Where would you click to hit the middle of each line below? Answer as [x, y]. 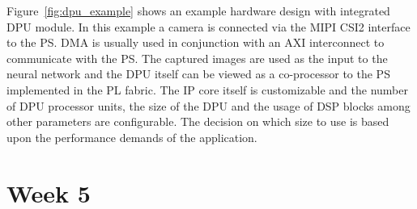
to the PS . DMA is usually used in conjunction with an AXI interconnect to [196, 42]
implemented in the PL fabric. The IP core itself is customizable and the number [207, 89]
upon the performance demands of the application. [132, 137]
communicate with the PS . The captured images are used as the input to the [197, 58]
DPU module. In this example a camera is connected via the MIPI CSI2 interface [208, 26]
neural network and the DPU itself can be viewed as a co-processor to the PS [198, 74]
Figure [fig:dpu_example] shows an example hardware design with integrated [198, 10]
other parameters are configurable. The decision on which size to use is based [198, 121]
